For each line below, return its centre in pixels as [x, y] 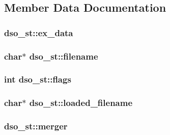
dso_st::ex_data [39, 32]
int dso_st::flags [38, 79]
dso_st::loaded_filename [81, 103]
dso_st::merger [36, 126]
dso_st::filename [64, 56]
